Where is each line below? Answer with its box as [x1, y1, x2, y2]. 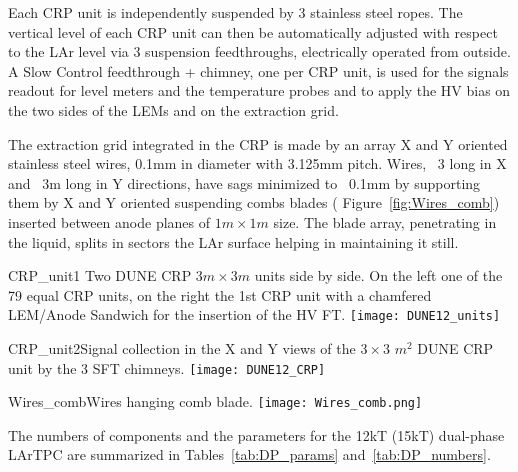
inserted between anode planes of [8, 211, 211, 232]
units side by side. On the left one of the [254, 265, 503, 286]
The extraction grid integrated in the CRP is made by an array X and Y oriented [8, 133, 508, 154]
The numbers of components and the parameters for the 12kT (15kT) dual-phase [8, 424, 505, 445]
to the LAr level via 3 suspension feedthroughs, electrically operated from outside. [8, 41, 511, 62]
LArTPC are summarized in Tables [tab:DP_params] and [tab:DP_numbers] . [8, 444, 491, 465]
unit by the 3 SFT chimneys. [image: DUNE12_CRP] [8, 357, 326, 378]
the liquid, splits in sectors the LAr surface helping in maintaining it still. [8, 231, 459, 252]
